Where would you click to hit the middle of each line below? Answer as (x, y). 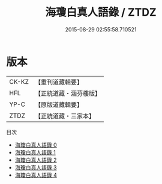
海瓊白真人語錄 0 (36, 145)
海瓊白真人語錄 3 (36, 167)
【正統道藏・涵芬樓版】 (67, 93)
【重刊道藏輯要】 (58, 82)
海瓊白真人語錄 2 (36, 160)
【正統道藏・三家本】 (64, 116)
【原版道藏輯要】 (58, 104)
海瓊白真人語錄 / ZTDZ (101, 12)
